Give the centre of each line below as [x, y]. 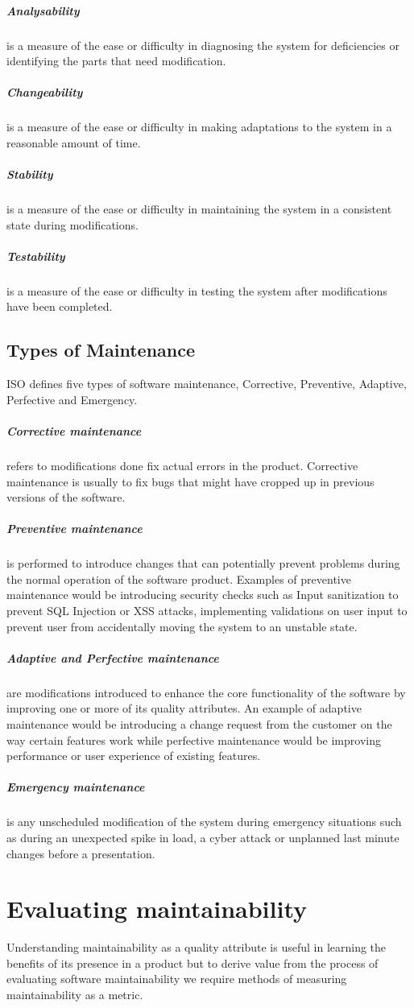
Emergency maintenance [76, 787]
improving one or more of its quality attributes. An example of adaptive [184, 708]
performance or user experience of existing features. [134, 756]
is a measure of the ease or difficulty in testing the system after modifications [197, 290]
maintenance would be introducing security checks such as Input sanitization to [203, 595]
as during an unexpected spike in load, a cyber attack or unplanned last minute [203, 837]
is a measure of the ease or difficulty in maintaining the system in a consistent [199, 209]
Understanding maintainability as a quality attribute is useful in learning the [197, 947]
